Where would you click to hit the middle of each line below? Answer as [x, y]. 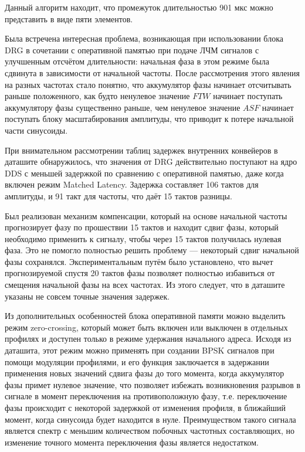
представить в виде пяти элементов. [69, 18]
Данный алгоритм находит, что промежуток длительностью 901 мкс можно [139, 7]
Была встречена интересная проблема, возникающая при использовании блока [144, 38]
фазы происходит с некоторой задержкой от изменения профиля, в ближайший [145, 407]
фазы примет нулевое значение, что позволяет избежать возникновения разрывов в [153, 384]
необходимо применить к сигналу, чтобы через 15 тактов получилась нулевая [143, 238]
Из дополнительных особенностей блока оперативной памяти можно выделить [145, 316]
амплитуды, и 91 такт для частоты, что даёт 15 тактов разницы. [118, 196]
